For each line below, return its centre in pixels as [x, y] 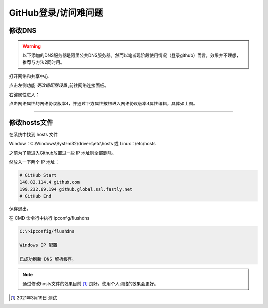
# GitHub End [35, 196]
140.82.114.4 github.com [50, 182]
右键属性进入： [24, 94]
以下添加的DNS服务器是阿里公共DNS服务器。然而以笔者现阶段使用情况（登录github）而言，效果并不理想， [132, 55]
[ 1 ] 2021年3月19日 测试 [34, 297]
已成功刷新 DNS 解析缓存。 [48, 259]
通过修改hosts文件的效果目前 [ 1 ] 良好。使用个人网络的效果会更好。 [91, 284]
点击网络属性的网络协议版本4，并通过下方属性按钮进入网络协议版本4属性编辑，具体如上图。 [103, 103]
